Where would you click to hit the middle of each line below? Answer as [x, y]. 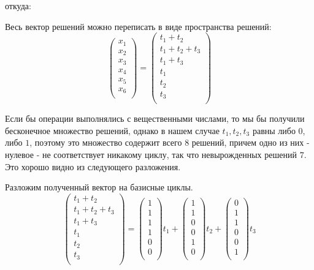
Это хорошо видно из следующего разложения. [93, 166]
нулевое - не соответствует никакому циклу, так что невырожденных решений [151, 154]
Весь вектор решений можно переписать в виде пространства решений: [138, 26]
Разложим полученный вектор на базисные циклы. [99, 187]
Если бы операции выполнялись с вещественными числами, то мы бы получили [155, 118]
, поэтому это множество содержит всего [106, 142]
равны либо [274, 130]
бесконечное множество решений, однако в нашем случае [112, 130]
